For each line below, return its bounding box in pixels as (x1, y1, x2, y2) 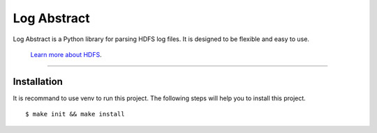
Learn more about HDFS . (30, 50, 102, 58)
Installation (13, 75, 63, 87)
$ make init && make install (25, 110, 125, 118)
